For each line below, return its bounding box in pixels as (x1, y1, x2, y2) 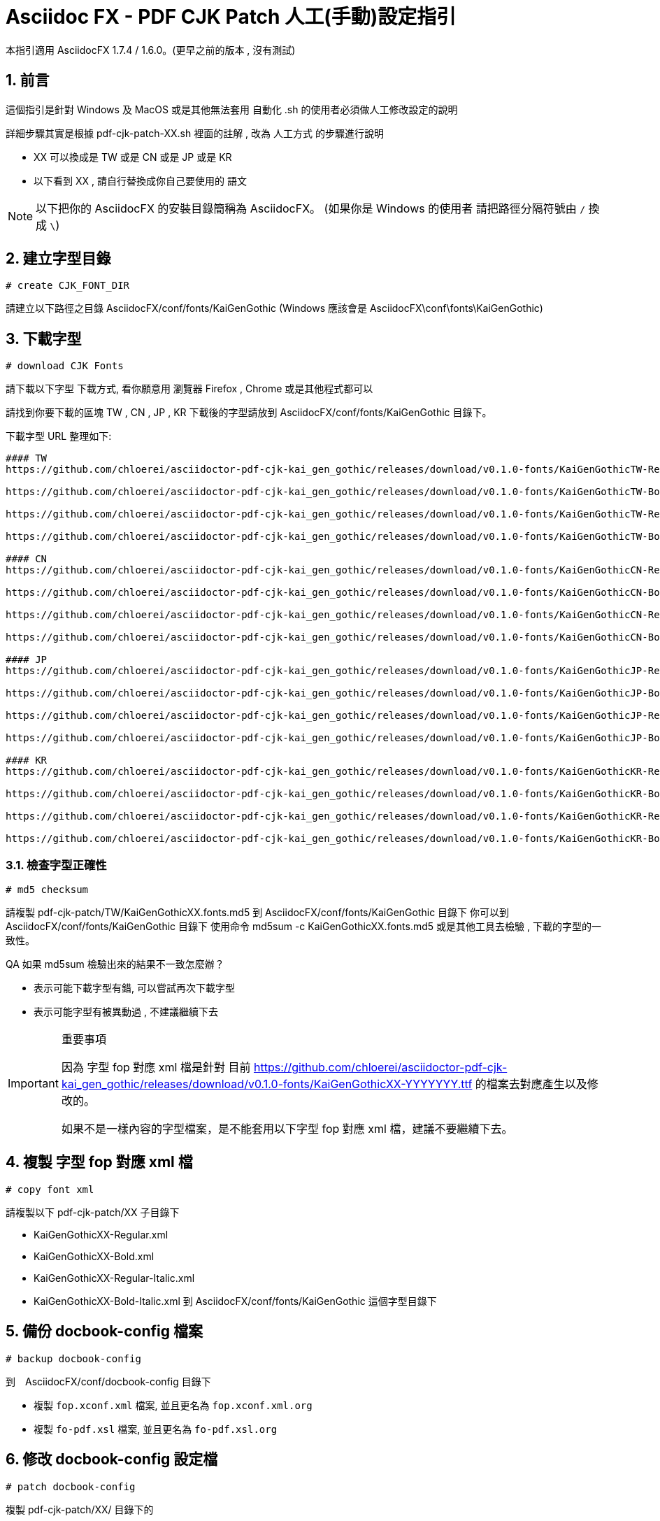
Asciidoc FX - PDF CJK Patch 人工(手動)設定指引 (6, 5, 457, 29)
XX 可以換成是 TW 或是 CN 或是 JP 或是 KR (34, 150, 232, 163)
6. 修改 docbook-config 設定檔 (6, 1450, 218, 1469)
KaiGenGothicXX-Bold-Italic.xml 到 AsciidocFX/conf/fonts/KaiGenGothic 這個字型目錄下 (34, 1294, 437, 1307)
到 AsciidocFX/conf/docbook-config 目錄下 (6, 1375, 211, 1387)
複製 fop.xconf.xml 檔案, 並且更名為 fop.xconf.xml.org (34, 1399, 313, 1411)
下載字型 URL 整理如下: (6, 430, 112, 443)
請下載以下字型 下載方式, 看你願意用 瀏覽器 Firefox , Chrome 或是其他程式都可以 (6, 383, 373, 395)
